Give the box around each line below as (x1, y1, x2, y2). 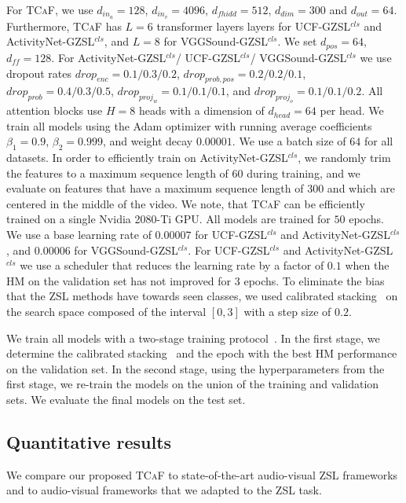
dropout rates (6, 64, 72, 81)
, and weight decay (102, 133, 193, 149)
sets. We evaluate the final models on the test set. (6, 391, 246, 407)
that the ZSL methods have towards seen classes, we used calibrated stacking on (6, 288, 398, 304)
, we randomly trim (298, 149, 391, 166)
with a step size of (243, 303, 331, 319)
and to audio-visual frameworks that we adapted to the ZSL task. (6, 482, 322, 498)
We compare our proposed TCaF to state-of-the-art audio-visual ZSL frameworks (6, 466, 398, 483)
